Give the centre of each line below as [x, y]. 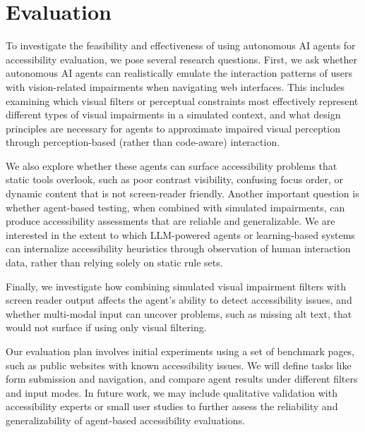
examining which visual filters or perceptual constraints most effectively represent [182, 100]
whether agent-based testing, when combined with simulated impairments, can [175, 207]
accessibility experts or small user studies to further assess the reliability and [172, 406]
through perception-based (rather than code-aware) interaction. [143, 142]
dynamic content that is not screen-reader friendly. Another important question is [182, 193]
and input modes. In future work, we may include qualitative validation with [172, 392]
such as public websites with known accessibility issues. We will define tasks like [179, 365]
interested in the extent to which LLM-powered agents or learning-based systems [180, 234]
